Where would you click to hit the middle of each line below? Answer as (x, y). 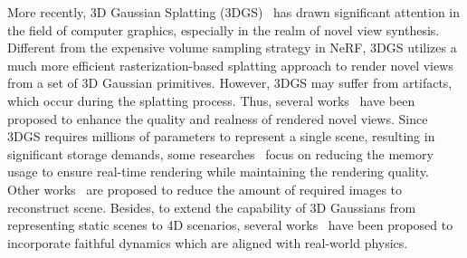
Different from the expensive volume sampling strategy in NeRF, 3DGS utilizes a (232, 48)
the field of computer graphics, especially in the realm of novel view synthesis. (224, 29)
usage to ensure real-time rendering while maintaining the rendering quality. (218, 172)
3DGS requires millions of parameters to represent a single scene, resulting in (221, 136)
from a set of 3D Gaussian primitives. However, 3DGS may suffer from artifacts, (230, 83)
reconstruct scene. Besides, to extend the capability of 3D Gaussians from (212, 207)
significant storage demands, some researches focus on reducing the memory (220, 153)
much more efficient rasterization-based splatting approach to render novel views (230, 65)
